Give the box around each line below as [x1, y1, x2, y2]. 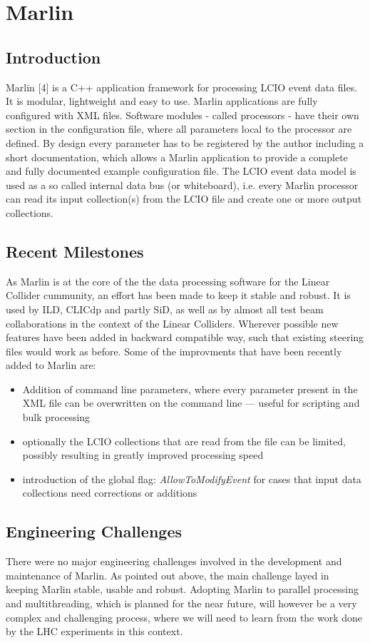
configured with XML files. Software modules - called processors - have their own [6, 107, 359, 122]
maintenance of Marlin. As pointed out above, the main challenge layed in [6, 567, 329, 582]
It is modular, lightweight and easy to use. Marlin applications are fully [6, 93, 318, 108]
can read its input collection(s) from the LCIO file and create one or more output [6, 191, 362, 206]
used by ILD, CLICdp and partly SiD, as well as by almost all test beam [6, 301, 324, 316]
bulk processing [22, 410, 91, 425]
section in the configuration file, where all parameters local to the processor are [6, 121, 352, 136]
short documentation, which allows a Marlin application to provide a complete [6, 149, 348, 164]
